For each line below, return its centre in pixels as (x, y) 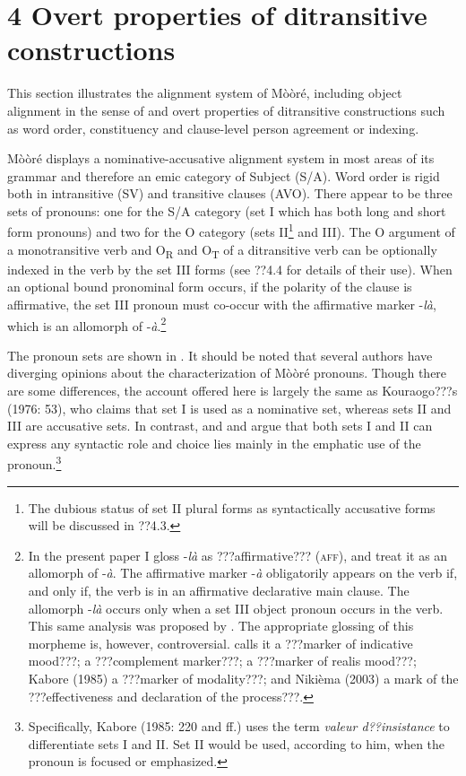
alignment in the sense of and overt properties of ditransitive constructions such (226, 110)
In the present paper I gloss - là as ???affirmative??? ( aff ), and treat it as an (238, 555)
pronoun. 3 (35, 463)
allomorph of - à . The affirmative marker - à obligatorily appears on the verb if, (243, 573)
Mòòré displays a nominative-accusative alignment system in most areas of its (221, 158)
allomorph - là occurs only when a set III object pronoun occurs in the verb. (236, 608)
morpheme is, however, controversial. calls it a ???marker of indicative (220, 643)
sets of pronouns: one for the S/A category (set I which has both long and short (227, 210)
